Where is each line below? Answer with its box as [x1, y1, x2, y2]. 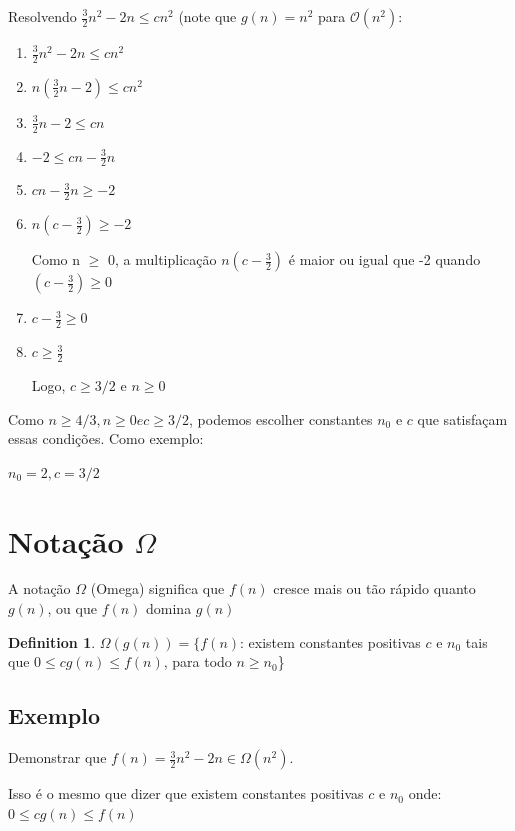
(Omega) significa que [90, 578, 225, 599]
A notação [8, 578, 71, 599]
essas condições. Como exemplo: [8, 428, 204, 449]
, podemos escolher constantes [189, 408, 373, 429]
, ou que [47, 598, 97, 619]
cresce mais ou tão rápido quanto [273, 578, 476, 599]
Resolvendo [8, 6, 77, 26]
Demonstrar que [8, 747, 107, 768]
